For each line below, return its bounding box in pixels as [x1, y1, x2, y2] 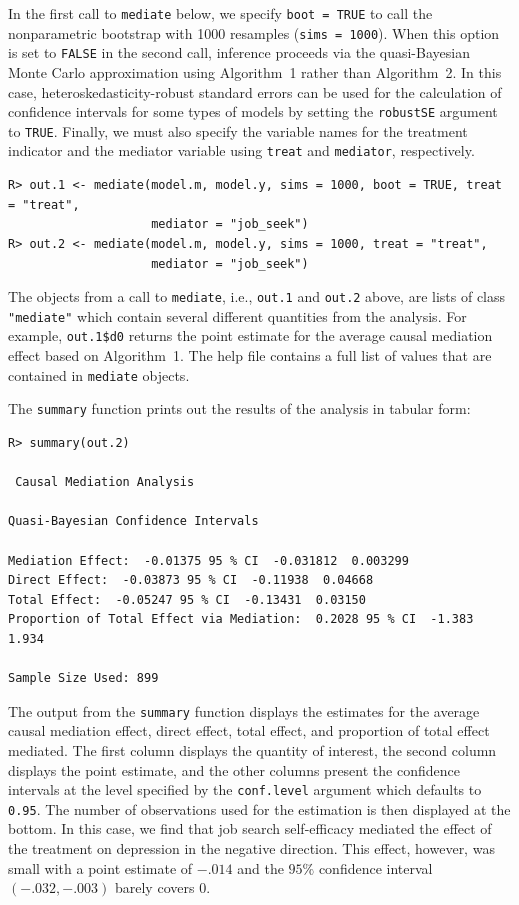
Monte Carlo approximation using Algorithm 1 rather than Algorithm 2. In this [8, 61, 502, 82]
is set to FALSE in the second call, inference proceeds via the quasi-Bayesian [8, 42, 470, 63]
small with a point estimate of [8, 857, 193, 878]
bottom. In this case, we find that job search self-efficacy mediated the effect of [8, 818, 492, 839]
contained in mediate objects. [8, 364, 190, 385]
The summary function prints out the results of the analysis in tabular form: [8, 398, 471, 419]
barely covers [114, 877, 195, 898]
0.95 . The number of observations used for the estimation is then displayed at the [8, 798, 511, 819]
